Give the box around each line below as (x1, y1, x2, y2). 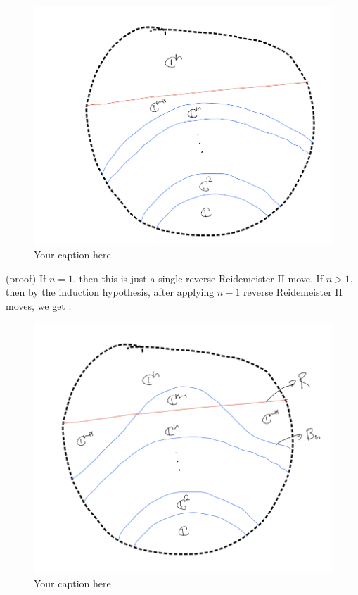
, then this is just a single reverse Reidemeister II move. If (72, 270, 323, 285)
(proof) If (6, 270, 46, 285)
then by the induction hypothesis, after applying (6, 284, 215, 299)
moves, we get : (6, 299, 72, 313)
